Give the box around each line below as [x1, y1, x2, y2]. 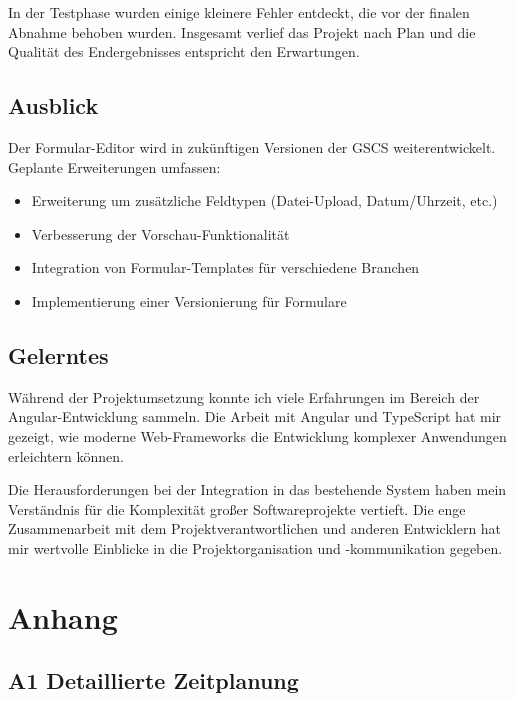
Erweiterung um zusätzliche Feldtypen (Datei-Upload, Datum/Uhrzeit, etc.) [31, 190, 498, 211]
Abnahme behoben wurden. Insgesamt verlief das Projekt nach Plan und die [8, 21, 476, 42]
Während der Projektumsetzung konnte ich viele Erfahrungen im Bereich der [8, 386, 480, 407]
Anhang [8, 596, 118, 637]
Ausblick [8, 90, 99, 121]
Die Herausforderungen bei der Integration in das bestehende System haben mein [8, 479, 507, 500]
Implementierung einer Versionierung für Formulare [31, 290, 347, 311]
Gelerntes [8, 339, 109, 370]
